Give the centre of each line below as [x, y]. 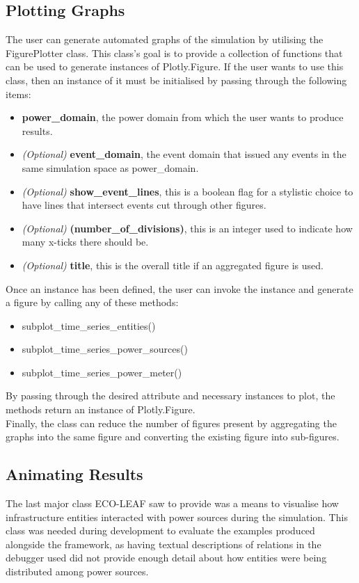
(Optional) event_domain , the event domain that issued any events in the [184, 154]
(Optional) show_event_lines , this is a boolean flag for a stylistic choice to [188, 191]
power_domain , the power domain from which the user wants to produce [183, 117]
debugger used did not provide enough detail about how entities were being [166, 558]
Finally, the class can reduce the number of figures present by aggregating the [171, 423]
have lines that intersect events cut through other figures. [144, 205]
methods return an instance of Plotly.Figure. [101, 409]
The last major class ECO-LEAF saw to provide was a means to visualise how [172, 503]
